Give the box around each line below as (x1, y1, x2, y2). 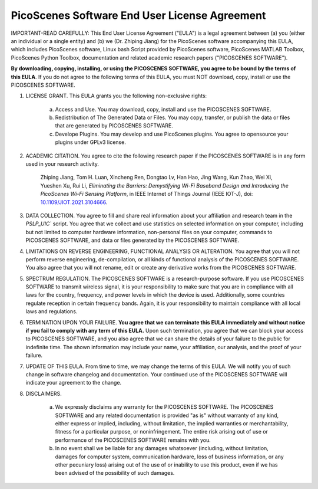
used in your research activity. (25, 160, 100, 168)
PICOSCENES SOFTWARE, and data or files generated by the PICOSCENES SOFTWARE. (25, 237, 240, 244)
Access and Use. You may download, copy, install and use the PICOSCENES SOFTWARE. (55, 106, 271, 113)
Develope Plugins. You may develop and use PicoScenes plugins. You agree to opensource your (55, 130, 289, 137)
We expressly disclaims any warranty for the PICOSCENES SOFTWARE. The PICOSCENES (55, 403, 274, 411)
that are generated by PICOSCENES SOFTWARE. (55, 122, 174, 129)
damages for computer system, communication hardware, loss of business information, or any (55, 453, 284, 460)
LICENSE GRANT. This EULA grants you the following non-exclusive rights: (25, 92, 207, 100)
